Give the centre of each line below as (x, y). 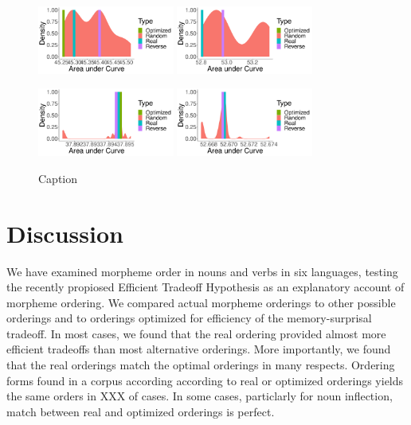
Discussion (65, 233)
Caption (58, 178)
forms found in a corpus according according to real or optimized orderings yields (205, 380)
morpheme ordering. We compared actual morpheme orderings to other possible (201, 302)
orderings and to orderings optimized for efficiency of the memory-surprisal (189, 318)
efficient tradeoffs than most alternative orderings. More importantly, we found (199, 349)
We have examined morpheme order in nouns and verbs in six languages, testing (202, 271)
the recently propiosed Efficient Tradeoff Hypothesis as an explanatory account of (205, 287)
